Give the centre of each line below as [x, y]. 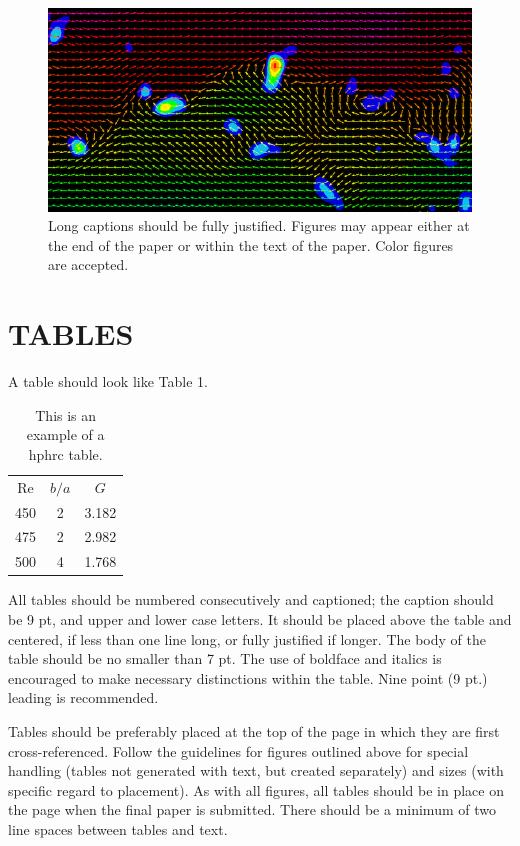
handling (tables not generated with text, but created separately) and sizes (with [256, 770]
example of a [65, 434]
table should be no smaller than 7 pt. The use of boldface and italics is [225, 658]
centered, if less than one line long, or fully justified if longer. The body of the [247, 638]
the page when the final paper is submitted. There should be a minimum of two [252, 809]
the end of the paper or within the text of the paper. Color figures [251, 244]
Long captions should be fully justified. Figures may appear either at [259, 225]
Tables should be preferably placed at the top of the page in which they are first [254, 730]
